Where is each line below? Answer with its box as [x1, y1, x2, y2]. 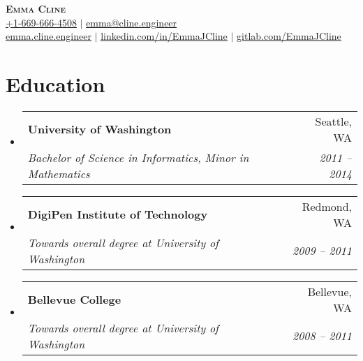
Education [6, 69, 105, 98]
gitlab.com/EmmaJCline [237, 29, 341, 43]
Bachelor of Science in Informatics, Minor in [27, 149, 249, 165]
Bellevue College [27, 291, 121, 308]
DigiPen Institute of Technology [27, 206, 208, 223]
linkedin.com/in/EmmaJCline [101, 29, 228, 43]
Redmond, [302, 198, 352, 214]
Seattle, [315, 112, 352, 129]
